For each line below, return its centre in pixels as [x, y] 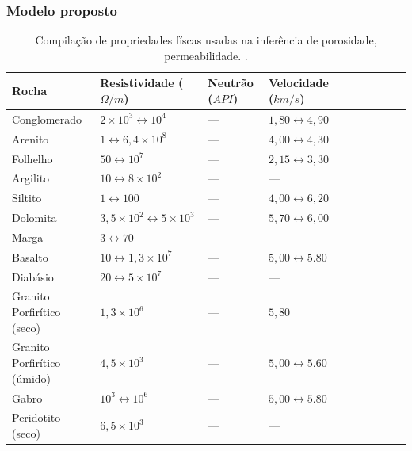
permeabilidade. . [206, 55]
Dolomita [34, 218]
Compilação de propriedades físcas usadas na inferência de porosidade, [206, 40]
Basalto [30, 256]
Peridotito [36, 417]
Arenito [31, 138]
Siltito [27, 198]
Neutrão [231, 83]
